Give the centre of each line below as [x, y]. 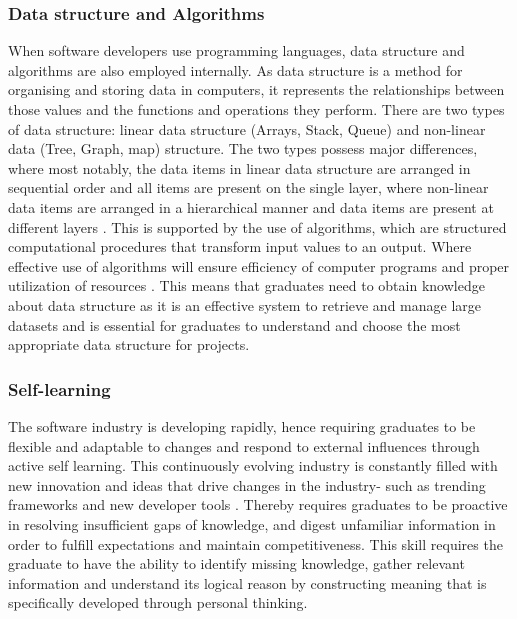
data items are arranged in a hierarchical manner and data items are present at [251, 206]
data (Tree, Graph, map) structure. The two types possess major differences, [243, 148]
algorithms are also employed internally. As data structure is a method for [235, 69]
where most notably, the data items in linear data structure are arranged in [239, 167]
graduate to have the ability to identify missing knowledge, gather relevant [236, 563]
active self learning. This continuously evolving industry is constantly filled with [253, 465]
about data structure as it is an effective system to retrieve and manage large [245, 304]
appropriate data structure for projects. [129, 344]
